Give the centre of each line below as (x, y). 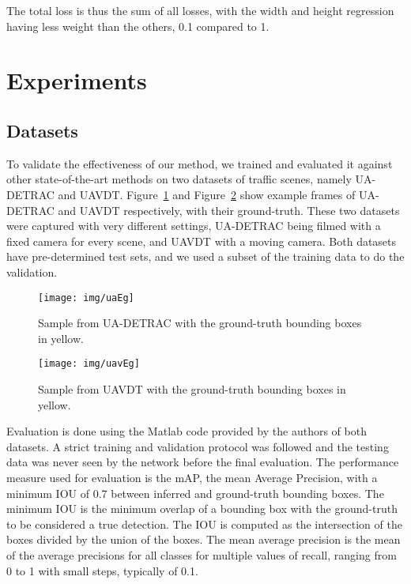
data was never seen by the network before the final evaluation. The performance (203, 462)
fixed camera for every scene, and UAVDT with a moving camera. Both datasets (202, 241)
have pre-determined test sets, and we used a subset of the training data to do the (205, 256)
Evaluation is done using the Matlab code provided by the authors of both (187, 431)
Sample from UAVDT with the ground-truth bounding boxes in (192, 389)
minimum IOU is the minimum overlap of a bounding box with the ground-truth (202, 509)
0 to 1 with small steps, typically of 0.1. (102, 570)
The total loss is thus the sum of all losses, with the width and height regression (200, 10)
